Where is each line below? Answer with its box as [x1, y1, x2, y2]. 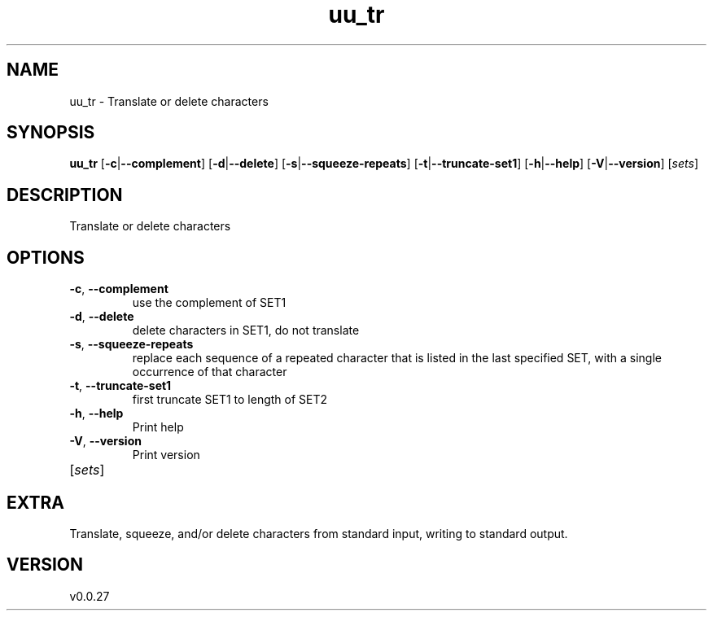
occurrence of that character [132, 365, 287, 379]
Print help [132, 420, 184, 435]
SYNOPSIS [7, 122, 95, 143]
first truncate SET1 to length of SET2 [132, 392, 328, 407]
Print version [132, 448, 200, 462]
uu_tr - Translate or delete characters [69, 94, 269, 108]
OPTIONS [7, 247, 85, 268]
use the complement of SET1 [132, 295, 287, 310]
